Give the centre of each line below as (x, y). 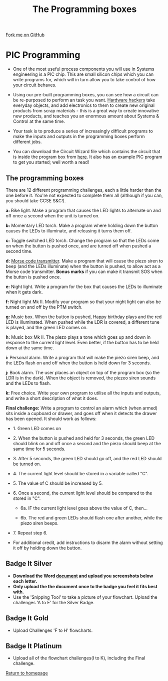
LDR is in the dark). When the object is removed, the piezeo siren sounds (81, 378)
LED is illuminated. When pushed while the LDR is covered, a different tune (82, 322)
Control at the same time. (39, 121)
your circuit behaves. (34, 85)
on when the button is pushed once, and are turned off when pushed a (78, 246)
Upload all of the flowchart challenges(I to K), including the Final (79, 658)
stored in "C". (27, 498)
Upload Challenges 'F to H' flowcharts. (53, 630)
